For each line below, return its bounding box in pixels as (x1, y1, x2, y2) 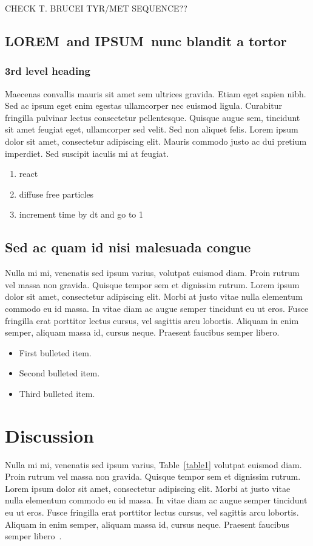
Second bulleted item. (19, 367, 100, 379)
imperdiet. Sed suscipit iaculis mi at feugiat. (5, 147, 169, 159)
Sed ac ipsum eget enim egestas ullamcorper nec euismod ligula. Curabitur (5, 99, 283, 112)
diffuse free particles (19, 187, 94, 200)
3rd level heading (5, 63, 90, 78)
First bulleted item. (19, 346, 92, 359)
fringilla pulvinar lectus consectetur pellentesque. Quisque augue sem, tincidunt (5, 111, 300, 123)
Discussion (5, 423, 94, 448)
